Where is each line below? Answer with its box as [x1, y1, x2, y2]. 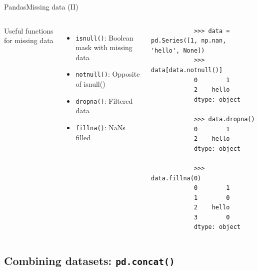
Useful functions [4, 25, 53, 36]
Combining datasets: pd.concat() [4, 253, 175, 268]
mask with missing [75, 42, 132, 53]
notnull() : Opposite [75, 69, 140, 79]
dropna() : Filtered [75, 95, 133, 106]
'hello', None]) [151, 47, 205, 54]
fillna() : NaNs [75, 122, 125, 132]
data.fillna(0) [151, 174, 201, 182]
